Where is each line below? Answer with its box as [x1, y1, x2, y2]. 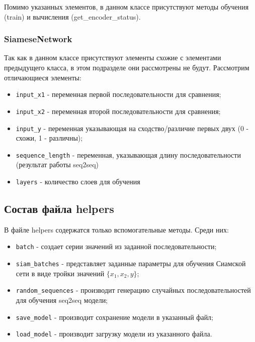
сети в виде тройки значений [16, 268, 105, 278]
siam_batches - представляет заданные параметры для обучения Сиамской [16, 258, 246, 269]
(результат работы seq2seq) [16, 159, 99, 170]
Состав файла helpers [4, 201, 114, 216]
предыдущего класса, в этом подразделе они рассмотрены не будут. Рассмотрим [4, 62, 249, 72]
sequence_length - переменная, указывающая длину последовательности [16, 149, 241, 160]
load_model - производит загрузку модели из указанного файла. [16, 328, 212, 339]
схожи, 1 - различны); [16, 133, 83, 143]
